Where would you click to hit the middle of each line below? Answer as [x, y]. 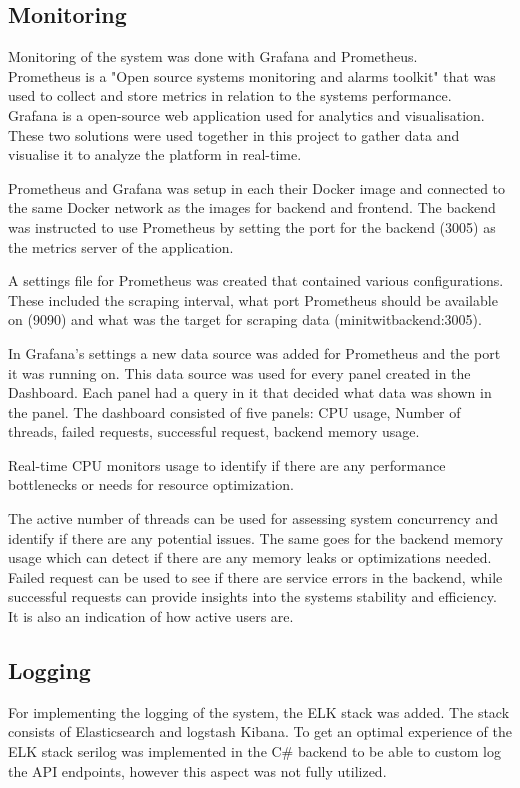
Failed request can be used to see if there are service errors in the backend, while [255, 576]
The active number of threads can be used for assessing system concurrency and [253, 518]
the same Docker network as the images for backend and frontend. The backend [252, 207]
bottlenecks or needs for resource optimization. [151, 484]
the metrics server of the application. [121, 246]
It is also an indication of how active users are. [151, 616]
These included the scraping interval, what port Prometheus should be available [253, 299]
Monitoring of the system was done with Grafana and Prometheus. [213, 56]
